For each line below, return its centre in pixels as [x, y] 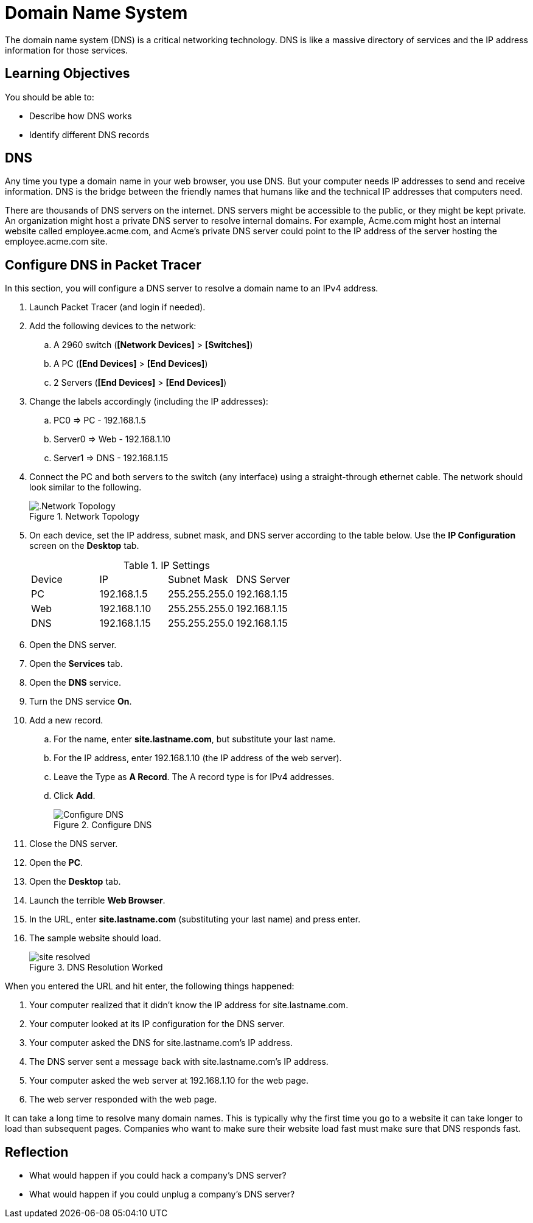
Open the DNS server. [73, 645]
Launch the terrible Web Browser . [97, 901]
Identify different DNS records [89, 134]
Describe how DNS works [81, 116]
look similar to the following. [85, 487]
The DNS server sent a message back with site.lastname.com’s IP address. [179, 1062]
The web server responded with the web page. [123, 1099]
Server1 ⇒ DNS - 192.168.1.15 [111, 458]
